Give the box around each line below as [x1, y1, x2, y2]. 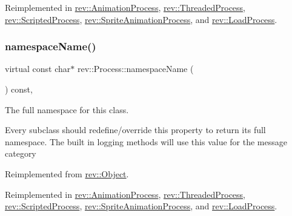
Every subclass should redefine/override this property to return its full [5, 123, 266, 136]
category [5, 147, 36, 160]
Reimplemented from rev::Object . [5, 167, 129, 180]
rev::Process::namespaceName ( [77, 62, 194, 75]
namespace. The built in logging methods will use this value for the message [5, 135, 287, 148]
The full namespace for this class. [5, 103, 129, 116]
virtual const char [5, 62, 71, 75]
